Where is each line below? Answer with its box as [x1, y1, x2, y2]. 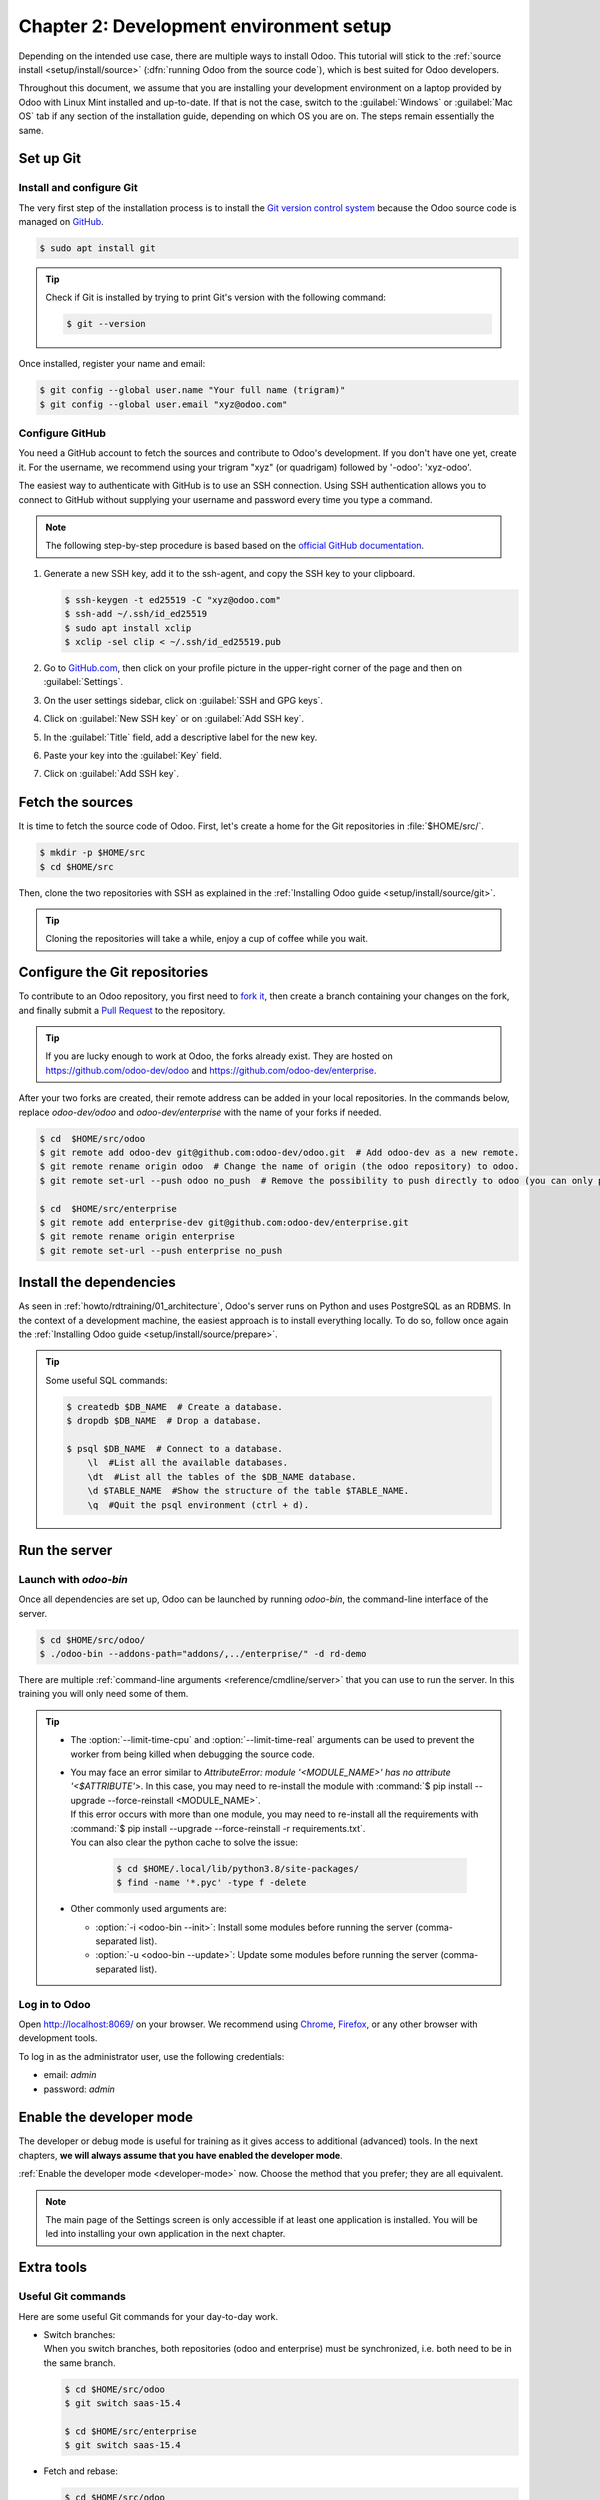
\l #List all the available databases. [87, 1457, 289, 1469]
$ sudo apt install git [39, 243, 157, 254]
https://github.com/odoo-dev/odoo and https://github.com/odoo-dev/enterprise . [45, 1064, 377, 1076]
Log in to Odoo [18, 1997, 91, 2011]
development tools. [18, 2032, 98, 2044]
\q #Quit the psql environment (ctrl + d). [87, 1499, 310, 1510]
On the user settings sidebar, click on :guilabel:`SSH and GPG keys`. [43, 694, 324, 706]
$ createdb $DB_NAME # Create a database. [66, 1401, 284, 1412]
